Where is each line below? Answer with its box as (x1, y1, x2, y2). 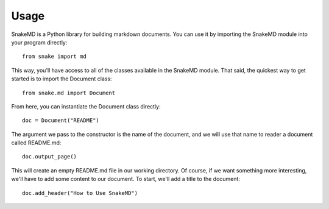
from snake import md (22, 53, 87, 60)
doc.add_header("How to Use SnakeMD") (22, 190, 138, 196)
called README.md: (11, 139, 62, 146)
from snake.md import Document (22, 89, 116, 96)
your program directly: (11, 38, 68, 46)
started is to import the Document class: (11, 75, 112, 82)
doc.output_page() (22, 153, 77, 160)
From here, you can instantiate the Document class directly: (11, 102, 161, 110)
